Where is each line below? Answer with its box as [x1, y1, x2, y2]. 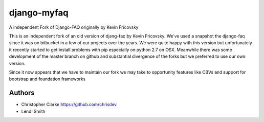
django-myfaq [9, 7, 68, 18]
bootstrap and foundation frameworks [9, 76, 86, 82]
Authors [9, 89, 35, 97]
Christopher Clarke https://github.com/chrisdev [21, 102, 117, 107]
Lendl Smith [21, 108, 45, 114]
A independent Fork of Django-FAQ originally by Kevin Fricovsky [9, 24, 139, 30]
